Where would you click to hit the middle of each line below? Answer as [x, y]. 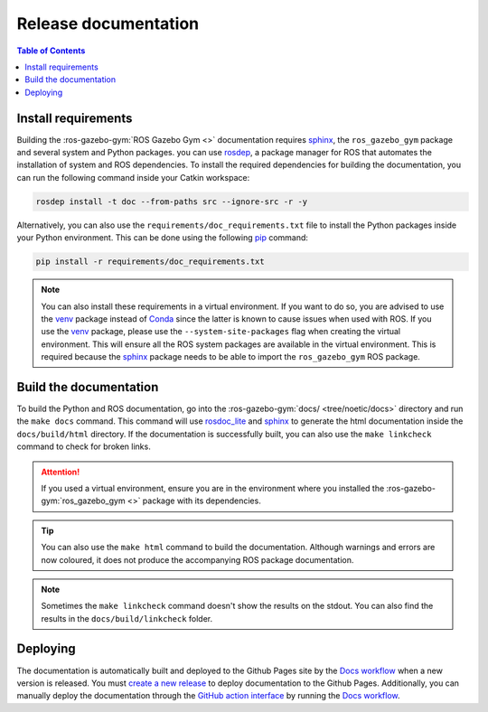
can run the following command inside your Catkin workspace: [133, 177]
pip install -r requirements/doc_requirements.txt [150, 262]
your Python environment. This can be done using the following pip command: [163, 238]
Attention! [61, 472]
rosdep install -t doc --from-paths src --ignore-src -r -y [172, 201]
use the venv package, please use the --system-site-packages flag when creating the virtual [221, 332]
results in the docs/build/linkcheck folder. [127, 618]
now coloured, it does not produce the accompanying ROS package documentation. [197, 559]
